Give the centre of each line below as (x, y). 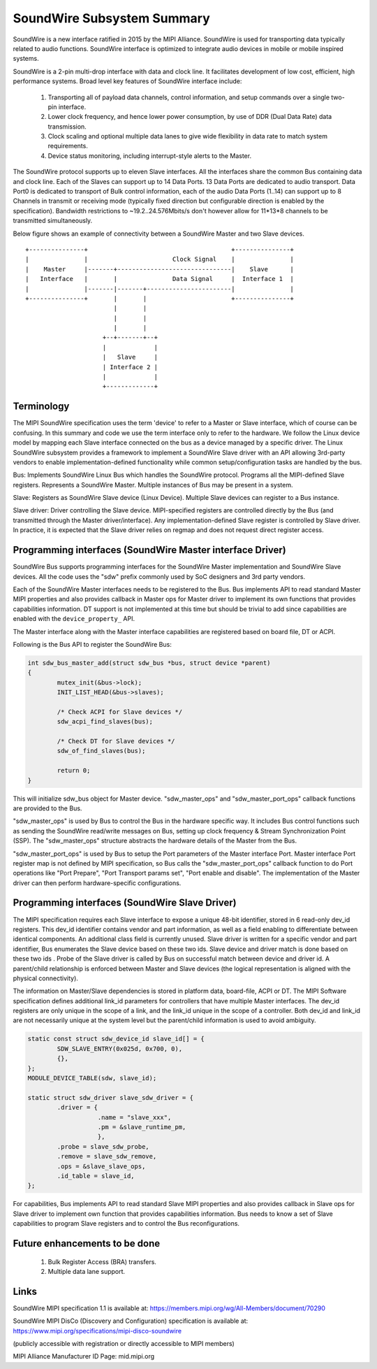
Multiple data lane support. (87, 1271)
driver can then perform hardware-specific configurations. (97, 883)
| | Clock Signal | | (160, 259)
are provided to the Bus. (47, 808)
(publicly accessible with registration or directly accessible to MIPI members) (124, 1343)
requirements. (68, 146)
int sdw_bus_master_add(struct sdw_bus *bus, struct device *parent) (149, 663)
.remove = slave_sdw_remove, (107, 1156)
